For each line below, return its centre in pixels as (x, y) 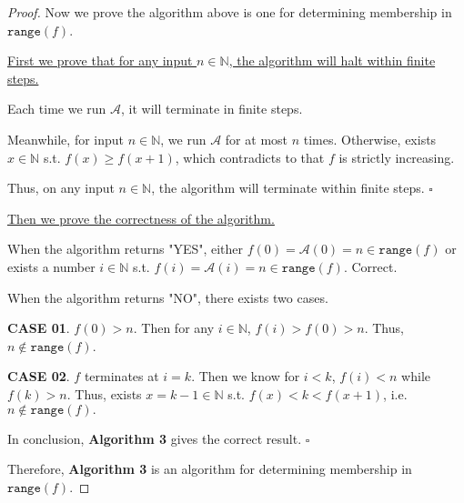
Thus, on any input (61, 188)
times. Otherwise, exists (370, 139)
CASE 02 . (39, 376)
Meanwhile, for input (66, 139)
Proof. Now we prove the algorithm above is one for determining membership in (230, 12)
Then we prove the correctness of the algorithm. (141, 218)
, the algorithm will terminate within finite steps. (288, 188)
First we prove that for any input (100, 60)
